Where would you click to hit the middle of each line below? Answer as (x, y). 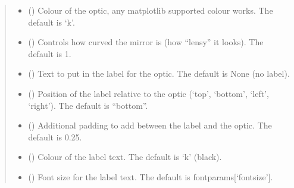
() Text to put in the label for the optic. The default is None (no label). (159, 73)
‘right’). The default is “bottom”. (88, 105)
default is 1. (50, 53)
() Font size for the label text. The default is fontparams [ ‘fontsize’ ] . (151, 176)
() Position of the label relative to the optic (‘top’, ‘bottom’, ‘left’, (148, 93)
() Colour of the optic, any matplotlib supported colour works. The (151, 10)
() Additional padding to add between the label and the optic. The (150, 125)
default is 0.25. (55, 137)
